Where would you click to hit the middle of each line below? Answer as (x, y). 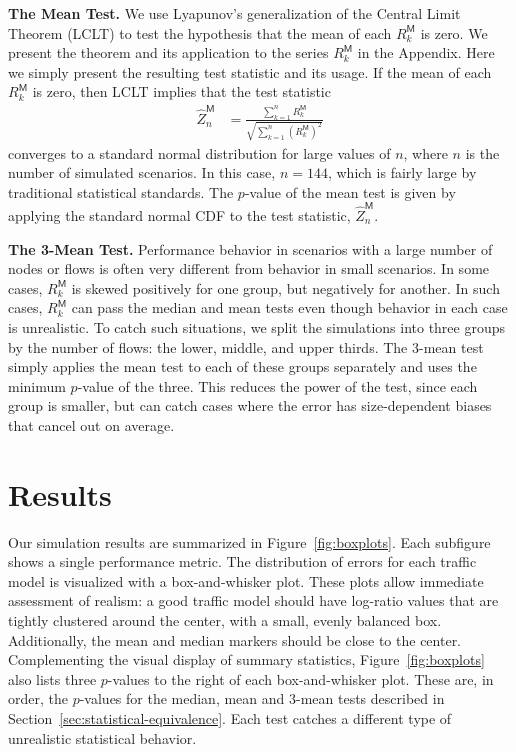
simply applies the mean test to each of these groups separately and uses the (242, 366)
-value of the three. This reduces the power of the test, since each (277, 385)
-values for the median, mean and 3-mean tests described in (262, 698)
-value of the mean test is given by (350, 191)
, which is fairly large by (402, 172)
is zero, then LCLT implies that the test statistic (181, 91)
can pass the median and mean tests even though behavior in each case (289, 307)
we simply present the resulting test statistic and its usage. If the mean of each (250, 71)
